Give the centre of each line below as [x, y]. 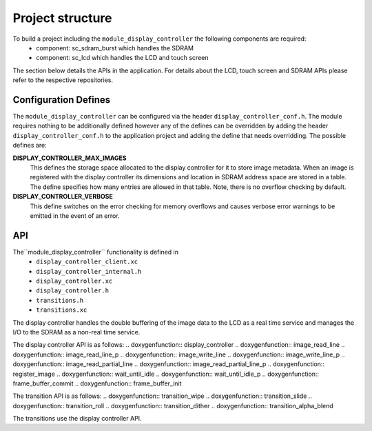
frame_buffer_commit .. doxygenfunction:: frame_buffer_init [97, 383]
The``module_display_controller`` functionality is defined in [96, 252]
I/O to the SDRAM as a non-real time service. [76, 332]
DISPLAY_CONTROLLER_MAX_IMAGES [70, 158]
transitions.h [60, 300]
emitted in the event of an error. [75, 215]
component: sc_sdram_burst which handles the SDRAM [115, 48]
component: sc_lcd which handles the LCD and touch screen [122, 58]
